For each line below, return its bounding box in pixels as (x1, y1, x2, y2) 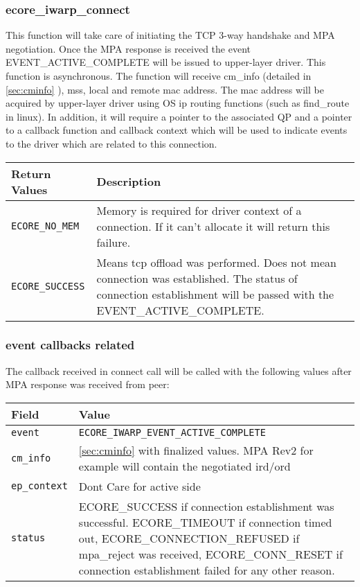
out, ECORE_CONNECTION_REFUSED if (78, 529, 300, 546)
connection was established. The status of (96, 270, 298, 286)
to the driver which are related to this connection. (6, 136, 217, 150)
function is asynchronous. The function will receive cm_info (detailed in (6, 69, 312, 82)
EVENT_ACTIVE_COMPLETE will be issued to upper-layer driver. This (6, 55, 326, 69)
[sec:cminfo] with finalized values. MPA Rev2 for (78, 441, 314, 458)
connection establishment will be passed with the (96, 286, 334, 302)
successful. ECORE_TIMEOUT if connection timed (78, 514, 332, 530)
